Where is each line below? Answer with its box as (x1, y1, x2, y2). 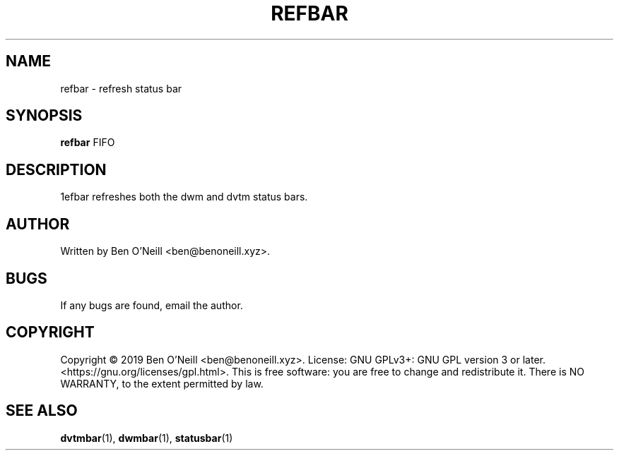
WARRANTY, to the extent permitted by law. (60, 377, 264, 390)
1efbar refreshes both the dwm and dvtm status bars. (60, 191, 308, 203)
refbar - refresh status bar (60, 82, 182, 95)
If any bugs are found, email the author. (60, 299, 243, 311)
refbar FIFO (60, 136, 115, 149)
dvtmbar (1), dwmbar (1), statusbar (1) (60, 431, 233, 444)
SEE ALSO (6, 402, 78, 420)
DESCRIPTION (6, 160, 107, 179)
